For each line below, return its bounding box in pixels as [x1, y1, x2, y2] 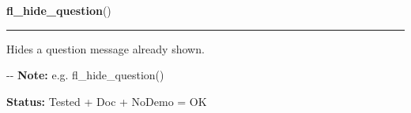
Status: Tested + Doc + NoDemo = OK [6, 93, 207, 109]
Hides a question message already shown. [6, 40, 205, 56]
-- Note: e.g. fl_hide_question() [6, 67, 164, 83]
